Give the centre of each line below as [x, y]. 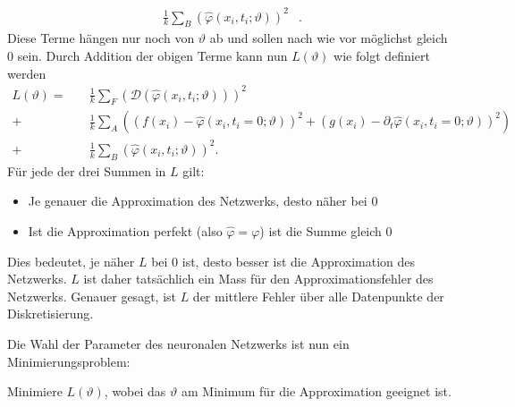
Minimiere [35, 391]
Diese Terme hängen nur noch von [101, 38]
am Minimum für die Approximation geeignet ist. [316, 391]
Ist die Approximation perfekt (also [125, 230]
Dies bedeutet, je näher [71, 261]
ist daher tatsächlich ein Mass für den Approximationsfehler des [258, 279]
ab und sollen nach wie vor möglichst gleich [329, 38]
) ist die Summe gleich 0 [326, 230]
